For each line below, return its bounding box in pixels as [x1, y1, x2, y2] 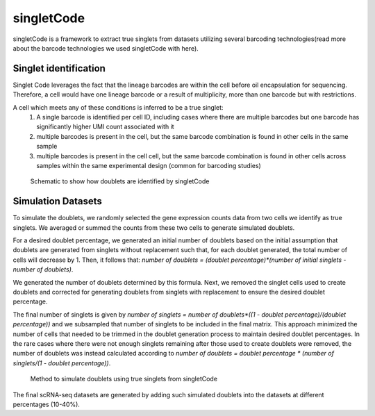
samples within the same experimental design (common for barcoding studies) [36, 161, 262, 169]
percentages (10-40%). [12, 400, 80, 408]
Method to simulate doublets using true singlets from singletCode [30, 375, 218, 383]
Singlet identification [12, 63, 106, 74]
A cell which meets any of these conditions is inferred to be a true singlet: [12, 103, 224, 111]
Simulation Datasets [12, 195, 102, 208]
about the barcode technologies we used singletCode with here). [12, 44, 199, 52]
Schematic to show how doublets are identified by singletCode [30, 177, 210, 185]
